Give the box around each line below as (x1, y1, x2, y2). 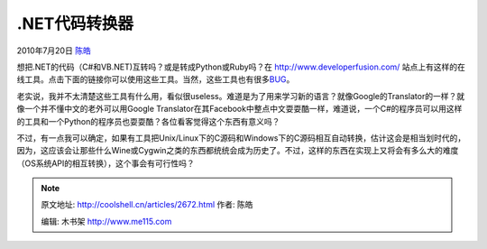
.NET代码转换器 (16, 14, 134, 33)
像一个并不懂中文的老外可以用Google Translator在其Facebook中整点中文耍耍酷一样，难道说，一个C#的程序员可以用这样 (16, 104, 463, 115)
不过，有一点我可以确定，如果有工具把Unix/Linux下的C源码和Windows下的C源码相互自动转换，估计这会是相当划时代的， (16, 132, 466, 143)
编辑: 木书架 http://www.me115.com (41, 216, 172, 226)
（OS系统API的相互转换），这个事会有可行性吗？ (16, 158, 196, 169)
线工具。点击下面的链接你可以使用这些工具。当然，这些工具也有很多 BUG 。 (16, 74, 295, 85)
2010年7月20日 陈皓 (16, 45, 92, 56)
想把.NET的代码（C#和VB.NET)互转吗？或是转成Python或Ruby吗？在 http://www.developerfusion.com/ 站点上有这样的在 (16, 61, 466, 72)
